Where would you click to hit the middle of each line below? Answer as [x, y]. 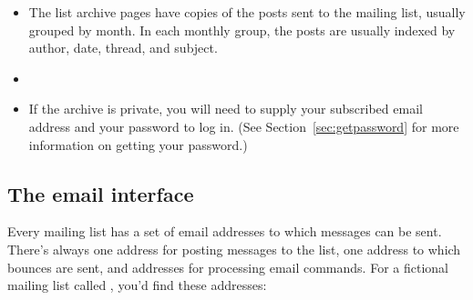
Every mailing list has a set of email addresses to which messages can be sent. [225, 231]
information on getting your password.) [138, 144]
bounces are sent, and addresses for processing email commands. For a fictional [228, 267]
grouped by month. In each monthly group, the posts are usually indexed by [242, 30]
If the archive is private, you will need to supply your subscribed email [226, 109]
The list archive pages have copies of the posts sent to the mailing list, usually [247, 12]
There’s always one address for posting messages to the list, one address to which [234, 249]
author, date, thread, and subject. [123, 48]
